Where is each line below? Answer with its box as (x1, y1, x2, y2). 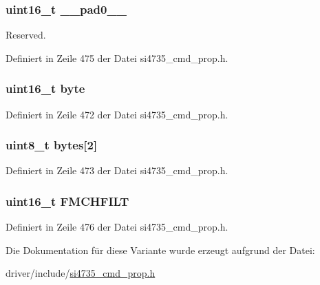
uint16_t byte (6, 80, 85, 97)
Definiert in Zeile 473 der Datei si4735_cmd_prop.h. (6, 163, 228, 178)
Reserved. (6, 28, 46, 42)
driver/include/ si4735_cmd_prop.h (6, 266, 156, 280)
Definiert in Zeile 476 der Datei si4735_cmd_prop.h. (6, 220, 228, 234)
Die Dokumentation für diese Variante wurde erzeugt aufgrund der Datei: (6, 242, 315, 257)
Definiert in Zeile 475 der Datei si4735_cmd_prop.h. (6, 50, 228, 65)
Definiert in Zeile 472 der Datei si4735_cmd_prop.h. (6, 107, 228, 121)
